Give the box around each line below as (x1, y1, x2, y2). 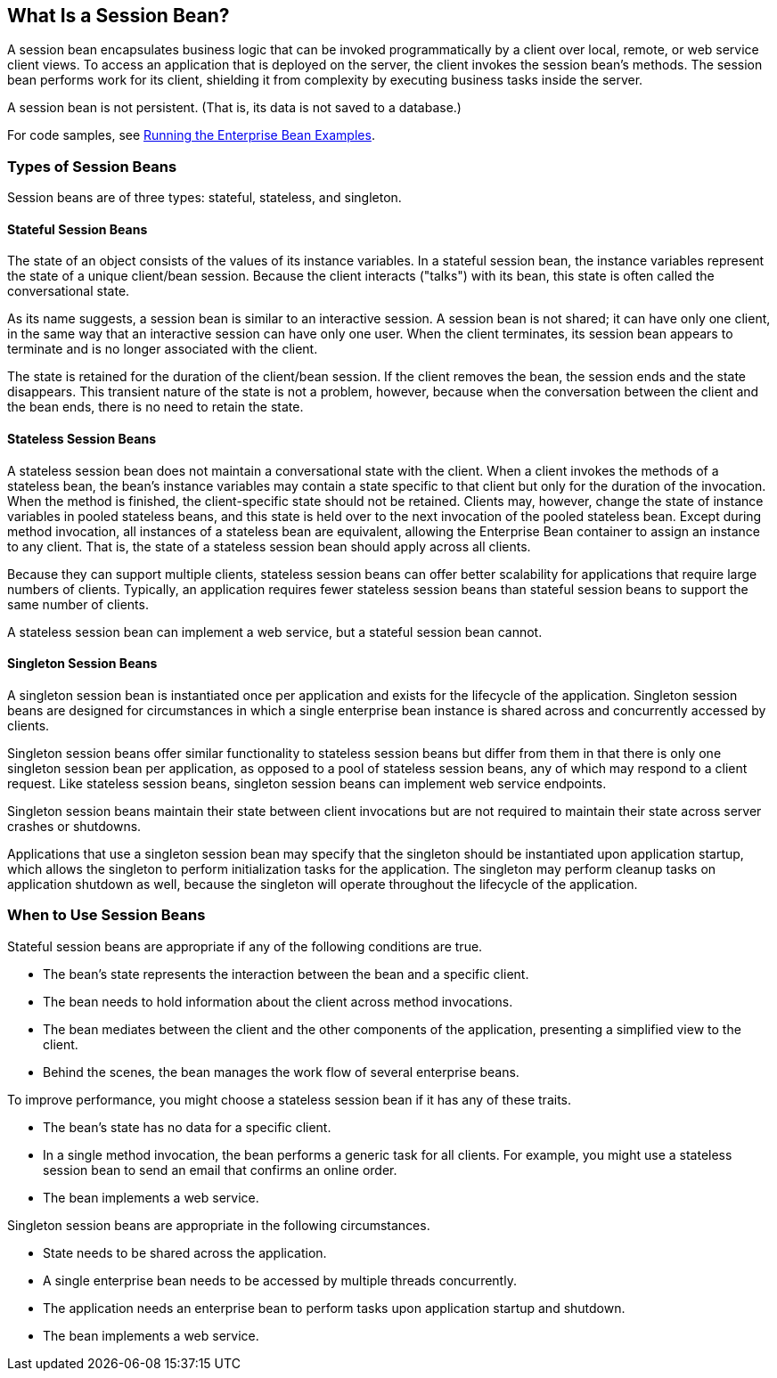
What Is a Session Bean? (7, 4, 230, 27)
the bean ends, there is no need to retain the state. (7, 399, 304, 415)
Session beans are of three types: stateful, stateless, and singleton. (7, 190, 402, 206)
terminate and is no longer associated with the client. (7, 341, 318, 357)
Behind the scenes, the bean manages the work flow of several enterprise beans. (43, 1064, 519, 1080)
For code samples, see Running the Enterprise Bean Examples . (7, 127, 375, 143)
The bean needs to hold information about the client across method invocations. (43, 993, 513, 1009)
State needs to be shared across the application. (43, 1244, 327, 1260)
